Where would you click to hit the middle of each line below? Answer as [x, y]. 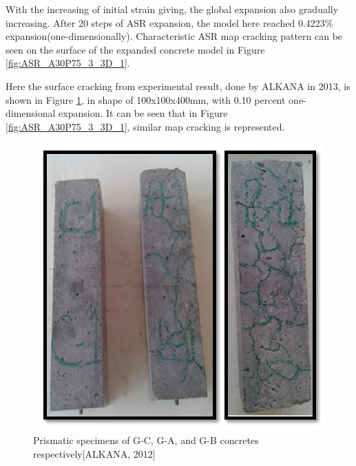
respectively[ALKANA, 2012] [94, 453]
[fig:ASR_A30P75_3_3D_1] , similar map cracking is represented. [145, 126]
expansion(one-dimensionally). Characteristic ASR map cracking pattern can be [174, 36]
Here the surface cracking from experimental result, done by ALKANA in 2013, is [178, 86]
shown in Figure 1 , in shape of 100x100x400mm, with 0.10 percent [146, 99]
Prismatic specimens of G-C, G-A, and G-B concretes [146, 440]
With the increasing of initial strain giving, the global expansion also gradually [172, 9]
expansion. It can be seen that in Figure [143, 113]
